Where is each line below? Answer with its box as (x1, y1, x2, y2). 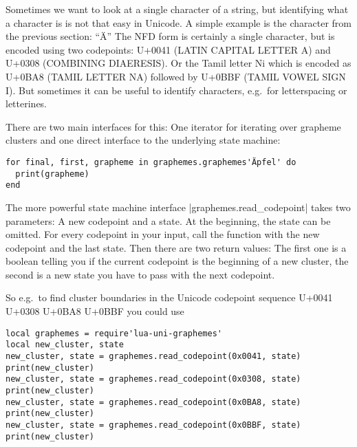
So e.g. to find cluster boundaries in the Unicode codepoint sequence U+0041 (6, 290, 333, 305)
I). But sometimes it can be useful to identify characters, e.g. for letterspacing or (6, 83, 347, 97)
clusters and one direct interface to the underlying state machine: (6, 133, 281, 147)
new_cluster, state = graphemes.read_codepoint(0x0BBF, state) (6, 419, 301, 430)
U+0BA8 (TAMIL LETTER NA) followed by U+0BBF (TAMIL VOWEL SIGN (6, 69, 346, 83)
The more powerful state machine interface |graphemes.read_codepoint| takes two (6, 199, 351, 214)
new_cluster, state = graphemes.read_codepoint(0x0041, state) (6, 351, 301, 361)
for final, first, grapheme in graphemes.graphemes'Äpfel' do (6, 157, 296, 167)
